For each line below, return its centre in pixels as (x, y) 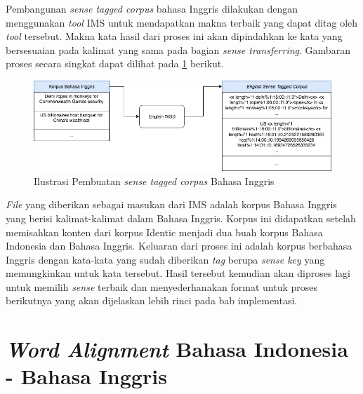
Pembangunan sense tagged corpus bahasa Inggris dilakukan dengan (152, 8)
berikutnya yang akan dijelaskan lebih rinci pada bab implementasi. (152, 300)
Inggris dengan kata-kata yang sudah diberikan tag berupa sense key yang (165, 259)
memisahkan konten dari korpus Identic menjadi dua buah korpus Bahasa (164, 232)
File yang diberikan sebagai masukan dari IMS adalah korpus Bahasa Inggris (171, 204)
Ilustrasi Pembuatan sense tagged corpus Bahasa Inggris (154, 181)
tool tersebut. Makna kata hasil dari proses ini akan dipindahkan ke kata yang (174, 36)
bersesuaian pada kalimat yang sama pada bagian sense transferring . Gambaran (178, 49)
